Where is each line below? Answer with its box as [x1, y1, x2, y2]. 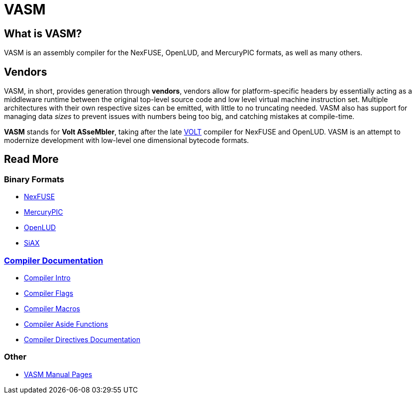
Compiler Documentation [4, 255, 104, 265]
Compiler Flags [24, 288, 74, 297]
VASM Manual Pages [24, 370, 93, 379]
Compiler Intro [24, 273, 71, 282]
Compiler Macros [24, 304, 80, 313]
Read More [4, 153, 59, 166]
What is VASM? [4, 27, 82, 40]
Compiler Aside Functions [24, 319, 108, 328]
